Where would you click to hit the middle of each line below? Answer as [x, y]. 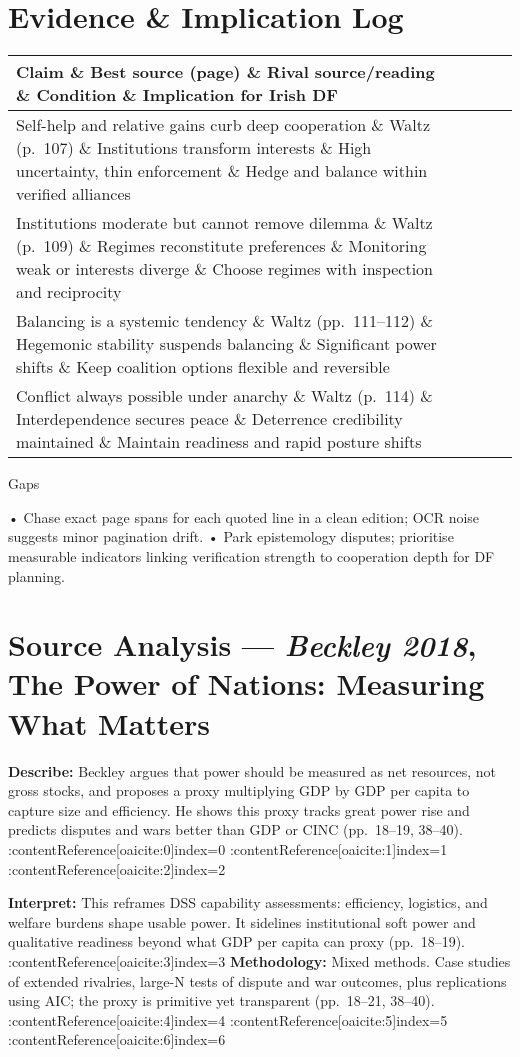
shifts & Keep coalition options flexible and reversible [203, 367]
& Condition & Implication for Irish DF [177, 95]
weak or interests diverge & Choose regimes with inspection [225, 269]
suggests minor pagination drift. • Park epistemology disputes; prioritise [231, 536]
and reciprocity [69, 292]
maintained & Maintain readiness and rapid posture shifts [219, 442]
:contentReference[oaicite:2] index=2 [117, 868]
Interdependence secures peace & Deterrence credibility [209, 419]
